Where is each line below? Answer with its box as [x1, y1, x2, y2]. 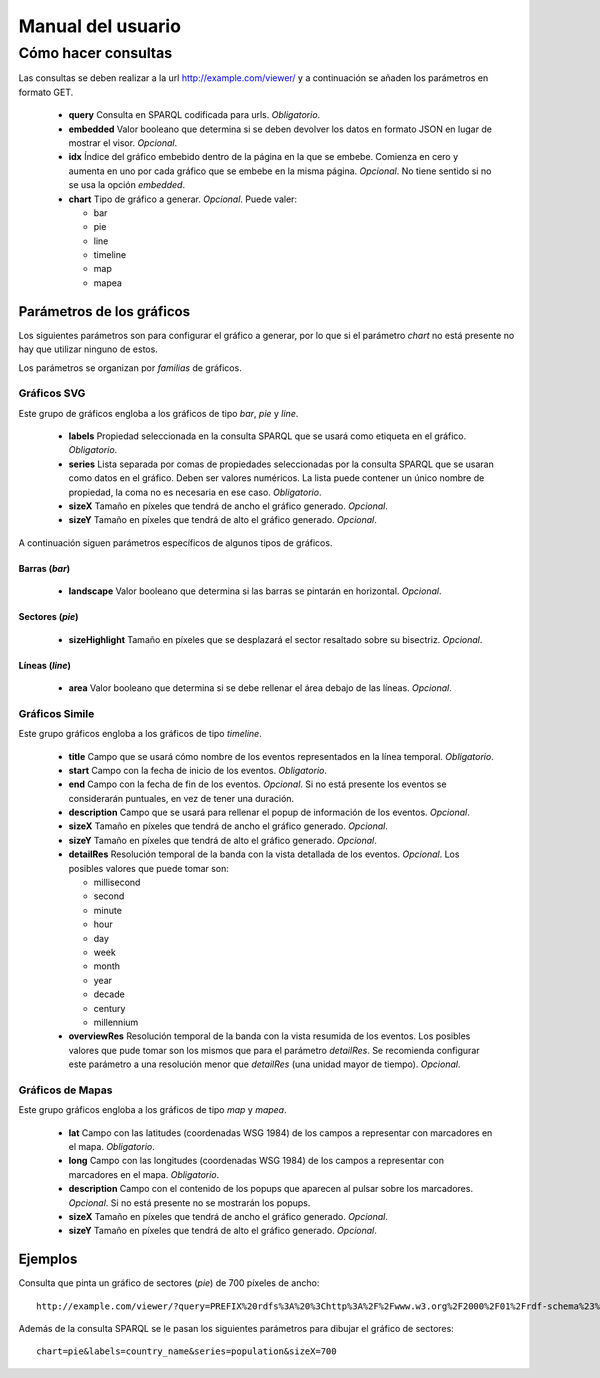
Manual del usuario [18, 15, 182, 37]
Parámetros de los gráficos [18, 303, 190, 320]
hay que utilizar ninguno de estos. [18, 343, 159, 355]
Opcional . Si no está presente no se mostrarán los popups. [68, 1196, 311, 1209]
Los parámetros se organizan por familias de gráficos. [18, 361, 242, 374]
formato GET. [18, 86, 74, 98]
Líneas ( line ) [18, 659, 72, 671]
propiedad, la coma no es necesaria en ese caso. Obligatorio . [68, 486, 322, 498]
